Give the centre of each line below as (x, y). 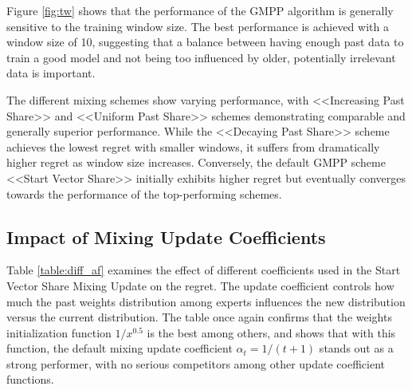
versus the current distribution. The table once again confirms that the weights (199, 317)
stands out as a (356, 348)
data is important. (51, 73)
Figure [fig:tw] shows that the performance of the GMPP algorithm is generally (200, 10)
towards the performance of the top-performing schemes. (144, 193)
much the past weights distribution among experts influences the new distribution (206, 301)
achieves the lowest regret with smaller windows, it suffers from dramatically (193, 146)
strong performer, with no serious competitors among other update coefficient (196, 363)
